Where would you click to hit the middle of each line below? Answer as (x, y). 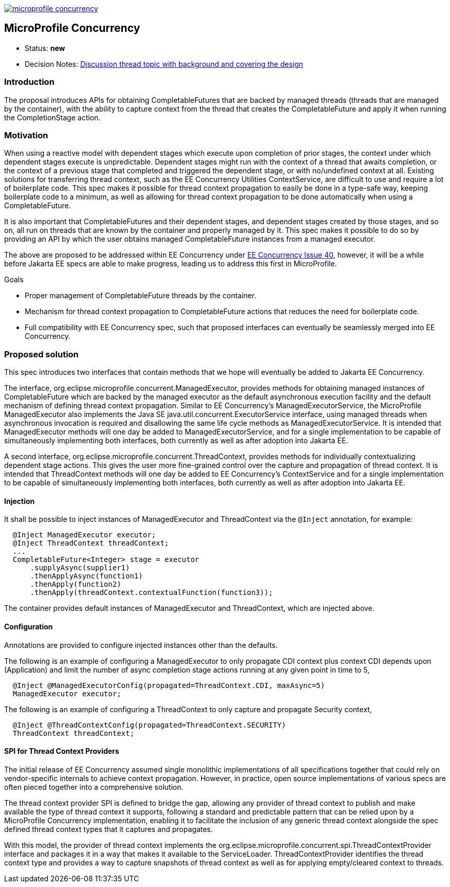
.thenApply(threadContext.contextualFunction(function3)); (151, 593)
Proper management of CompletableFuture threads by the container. (141, 296)
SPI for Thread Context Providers (62, 751)
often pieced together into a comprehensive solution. (94, 787)
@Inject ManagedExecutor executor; (84, 535)
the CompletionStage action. (52, 117)
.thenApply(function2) (76, 584)
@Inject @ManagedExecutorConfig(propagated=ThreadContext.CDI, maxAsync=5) (169, 685)
